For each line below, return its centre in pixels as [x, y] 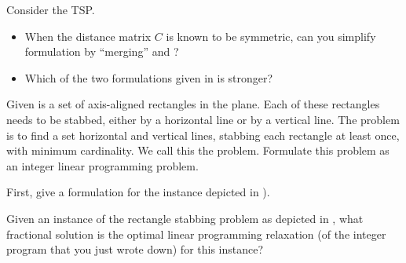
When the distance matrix [88, 36]
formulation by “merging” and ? [102, 51]
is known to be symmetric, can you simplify [271, 36]
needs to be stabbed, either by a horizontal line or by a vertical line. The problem [203, 119]
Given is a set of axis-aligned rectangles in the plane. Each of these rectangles [193, 104]
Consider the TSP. [51, 9]
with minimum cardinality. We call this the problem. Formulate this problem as [198, 150]
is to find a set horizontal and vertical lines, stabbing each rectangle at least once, [203, 135]
